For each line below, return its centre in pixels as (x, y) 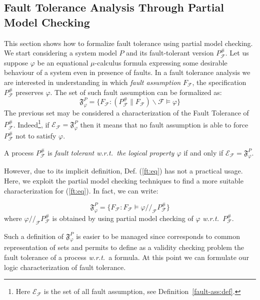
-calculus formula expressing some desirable (161, 62)
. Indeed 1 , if (31, 123)
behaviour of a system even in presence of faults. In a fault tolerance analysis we (127, 72)
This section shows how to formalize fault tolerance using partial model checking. (128, 43)
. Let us (237, 53)
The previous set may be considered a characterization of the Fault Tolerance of (126, 112)
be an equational (63, 62)
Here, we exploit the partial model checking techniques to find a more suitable (124, 180)
